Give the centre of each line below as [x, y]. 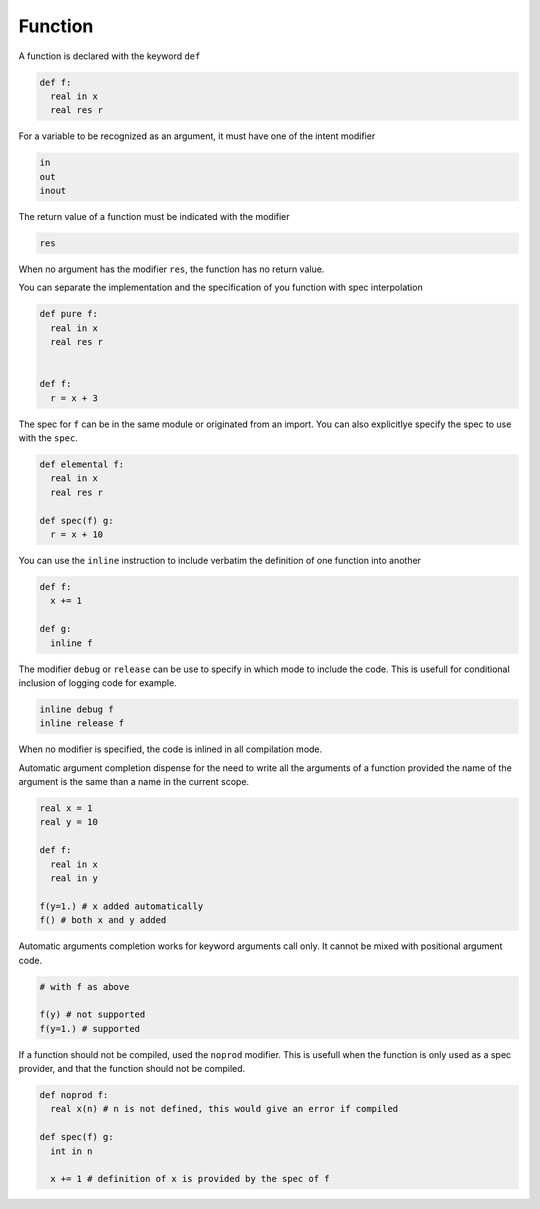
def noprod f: [74, 1095]
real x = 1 [66, 808]
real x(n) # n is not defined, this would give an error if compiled [224, 1109]
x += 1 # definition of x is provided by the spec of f [190, 1179]
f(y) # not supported [92, 1014]
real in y [74, 878]
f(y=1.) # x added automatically [121, 906]
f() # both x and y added [103, 920]
